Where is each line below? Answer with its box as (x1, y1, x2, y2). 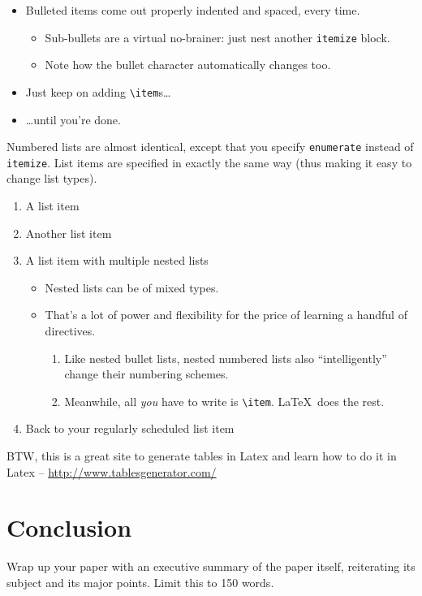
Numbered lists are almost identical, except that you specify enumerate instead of (6, 138, 414, 155)
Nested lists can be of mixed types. (45, 279, 219, 296)
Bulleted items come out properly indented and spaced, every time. (25, 2, 360, 18)
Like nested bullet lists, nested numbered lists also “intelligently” (64, 349, 387, 366)
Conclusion (6, 511, 132, 544)
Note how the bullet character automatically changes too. (45, 56, 331, 73)
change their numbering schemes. (64, 365, 229, 382)
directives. (45, 322, 96, 339)
